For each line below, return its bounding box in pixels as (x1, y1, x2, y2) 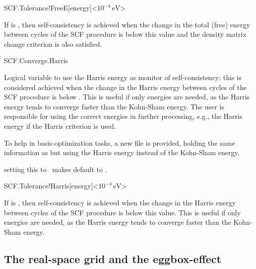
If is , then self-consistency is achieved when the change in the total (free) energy (4, 19, 250, 29)
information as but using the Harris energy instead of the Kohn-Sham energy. (4, 147, 240, 158)
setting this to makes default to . (4, 164, 107, 174)
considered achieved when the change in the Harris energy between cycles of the (4, 82, 247, 92)
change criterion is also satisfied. (4, 38, 102, 49)
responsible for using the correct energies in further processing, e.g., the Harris (4, 111, 243, 121)
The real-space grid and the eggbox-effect (4, 251, 221, 266)
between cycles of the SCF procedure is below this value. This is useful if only (4, 207, 241, 217)
